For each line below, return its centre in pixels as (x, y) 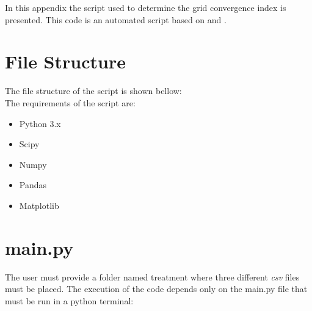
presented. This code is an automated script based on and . (116, 19)
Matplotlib (39, 205)
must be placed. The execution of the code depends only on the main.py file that (156, 289)
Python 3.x (40, 123)
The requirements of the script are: (70, 102)
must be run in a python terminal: (69, 300)
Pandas (33, 185)
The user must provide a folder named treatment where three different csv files (152, 276)
